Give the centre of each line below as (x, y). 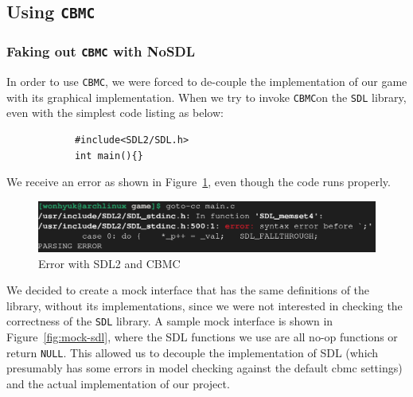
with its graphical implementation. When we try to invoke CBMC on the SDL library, (206, 97)
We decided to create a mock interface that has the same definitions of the (188, 290)
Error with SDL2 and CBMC (109, 263)
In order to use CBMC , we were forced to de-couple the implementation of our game (207, 82)
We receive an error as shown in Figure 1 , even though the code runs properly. (199, 182)
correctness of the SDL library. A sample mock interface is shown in (170, 321)
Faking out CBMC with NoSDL (101, 51)
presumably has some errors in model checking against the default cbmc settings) (205, 368)
